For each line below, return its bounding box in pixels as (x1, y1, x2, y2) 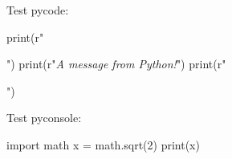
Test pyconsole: (6, 109, 82, 126)
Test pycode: (6, 2, 69, 18)
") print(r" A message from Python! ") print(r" (6, 55, 226, 72)
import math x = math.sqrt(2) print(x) (6, 136, 200, 153)
